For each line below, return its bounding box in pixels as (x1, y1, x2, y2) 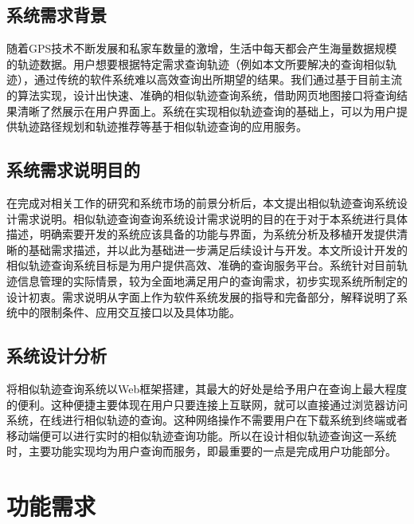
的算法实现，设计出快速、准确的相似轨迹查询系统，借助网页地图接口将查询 (6, 86, 396, 103)
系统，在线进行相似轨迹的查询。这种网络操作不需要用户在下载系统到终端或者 (6, 412, 408, 428)
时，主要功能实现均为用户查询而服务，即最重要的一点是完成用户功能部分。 (6, 443, 396, 459)
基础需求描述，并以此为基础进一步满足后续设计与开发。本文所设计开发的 (28, 241, 408, 258)
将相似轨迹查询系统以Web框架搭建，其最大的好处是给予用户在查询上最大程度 (6, 380, 408, 396)
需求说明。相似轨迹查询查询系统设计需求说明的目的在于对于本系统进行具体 (17, 210, 408, 227)
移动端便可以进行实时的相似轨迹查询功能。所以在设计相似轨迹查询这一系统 (6, 427, 396, 443)
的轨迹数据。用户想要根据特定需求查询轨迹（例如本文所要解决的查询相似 (6, 55, 385, 72)
